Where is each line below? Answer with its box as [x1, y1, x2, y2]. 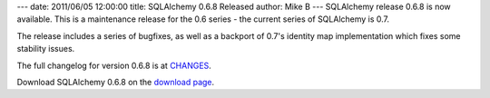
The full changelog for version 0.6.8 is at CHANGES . [16, 60, 212, 71]
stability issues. [16, 44, 75, 54]
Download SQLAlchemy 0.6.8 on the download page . [16, 76, 215, 87]
